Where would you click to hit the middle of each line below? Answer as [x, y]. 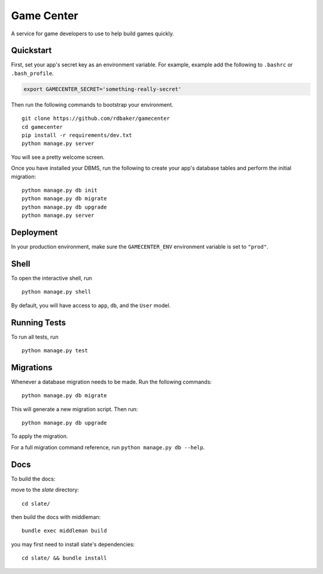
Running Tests [38, 323]
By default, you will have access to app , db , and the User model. [91, 305]
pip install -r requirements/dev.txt [77, 135]
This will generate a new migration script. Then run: [74, 409]
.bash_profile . [32, 73]
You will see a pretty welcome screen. [58, 157]
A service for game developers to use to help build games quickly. [93, 34]
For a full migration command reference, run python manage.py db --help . [108, 447]
